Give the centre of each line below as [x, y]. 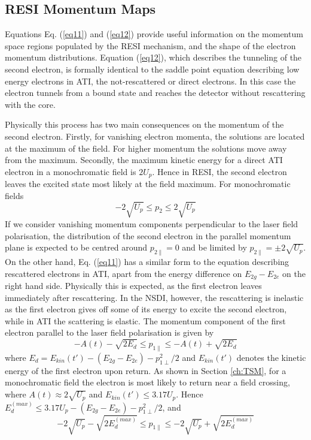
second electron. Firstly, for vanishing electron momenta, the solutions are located [155, 136]
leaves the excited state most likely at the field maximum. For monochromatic [148, 184]
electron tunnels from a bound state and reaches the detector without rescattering [155, 93]
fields [14, 195]
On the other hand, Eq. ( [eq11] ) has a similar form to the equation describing [147, 261]
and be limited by [214, 247]
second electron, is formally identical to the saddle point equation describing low [152, 69]
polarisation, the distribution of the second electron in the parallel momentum [148, 235]
